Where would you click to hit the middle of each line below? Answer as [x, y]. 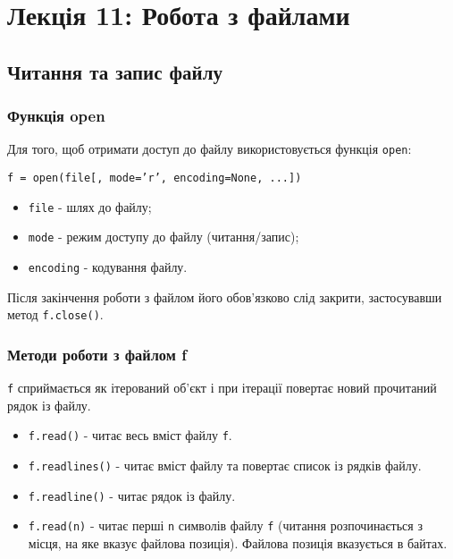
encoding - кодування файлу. [108, 267]
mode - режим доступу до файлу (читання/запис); [164, 237]
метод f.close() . [55, 314]
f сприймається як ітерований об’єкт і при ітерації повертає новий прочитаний [222, 388]
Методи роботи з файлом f [97, 354]
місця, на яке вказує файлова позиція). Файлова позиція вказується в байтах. [238, 543]
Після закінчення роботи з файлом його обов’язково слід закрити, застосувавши [225, 296]
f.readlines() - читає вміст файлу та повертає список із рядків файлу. [225, 466]
